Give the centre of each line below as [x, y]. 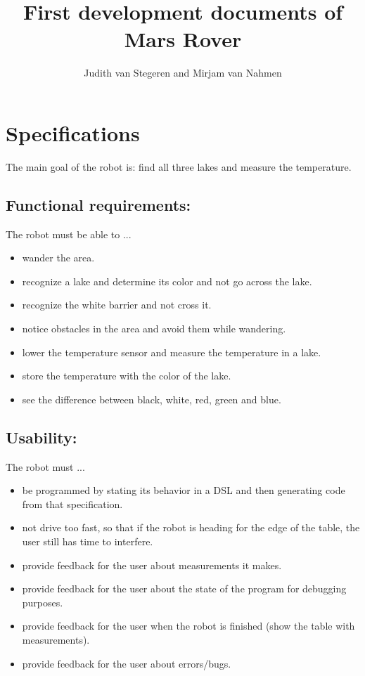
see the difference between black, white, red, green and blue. [152, 399]
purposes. [43, 602]
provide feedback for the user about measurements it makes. [152, 565]
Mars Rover [183, 39]
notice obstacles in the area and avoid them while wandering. [154, 329]
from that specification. [72, 503]
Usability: [41, 437]
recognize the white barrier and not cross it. [117, 305]
